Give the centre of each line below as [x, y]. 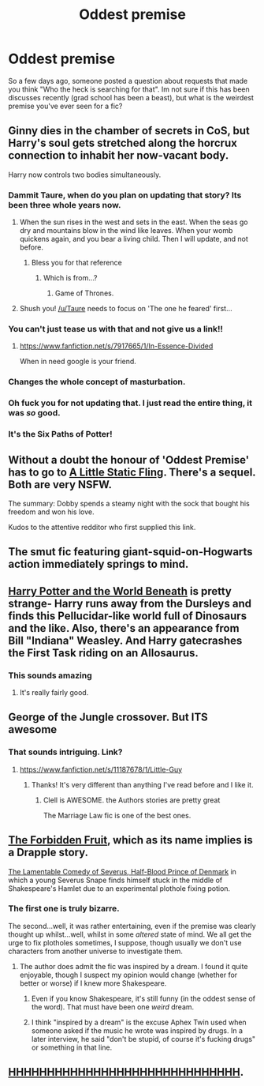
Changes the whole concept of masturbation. [97, 382]
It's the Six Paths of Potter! [60, 434]
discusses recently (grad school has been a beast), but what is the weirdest [131, 97]
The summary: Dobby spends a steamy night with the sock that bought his [129, 503]
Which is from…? [70, 278]
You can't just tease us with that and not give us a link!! [115, 329]
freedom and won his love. [51, 512]
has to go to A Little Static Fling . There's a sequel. [132, 472]
